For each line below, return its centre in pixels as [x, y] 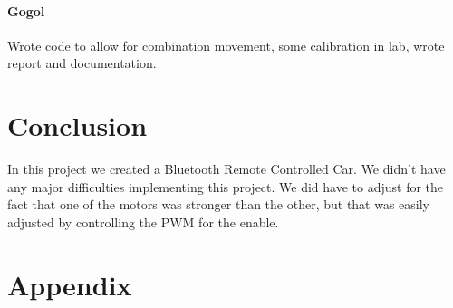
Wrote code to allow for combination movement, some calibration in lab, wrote [226, 45]
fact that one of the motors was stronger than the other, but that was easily [219, 204]
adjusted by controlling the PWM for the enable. [143, 221]
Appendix [70, 284]
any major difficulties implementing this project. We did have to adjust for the [226, 186]
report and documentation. [82, 63]
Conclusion [77, 125]
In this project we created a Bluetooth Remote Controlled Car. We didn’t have [226, 169]
